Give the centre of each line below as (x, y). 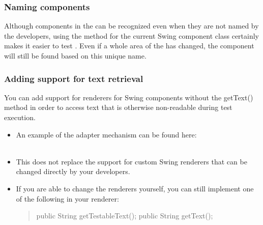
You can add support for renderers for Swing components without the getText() (129, 97)
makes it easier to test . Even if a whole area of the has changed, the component (129, 46)
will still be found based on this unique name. (75, 55)
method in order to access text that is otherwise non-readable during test (118, 107)
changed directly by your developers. (73, 171)
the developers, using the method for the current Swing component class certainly (132, 35)
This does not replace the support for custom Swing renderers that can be (131, 161)
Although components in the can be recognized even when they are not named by (131, 26)
